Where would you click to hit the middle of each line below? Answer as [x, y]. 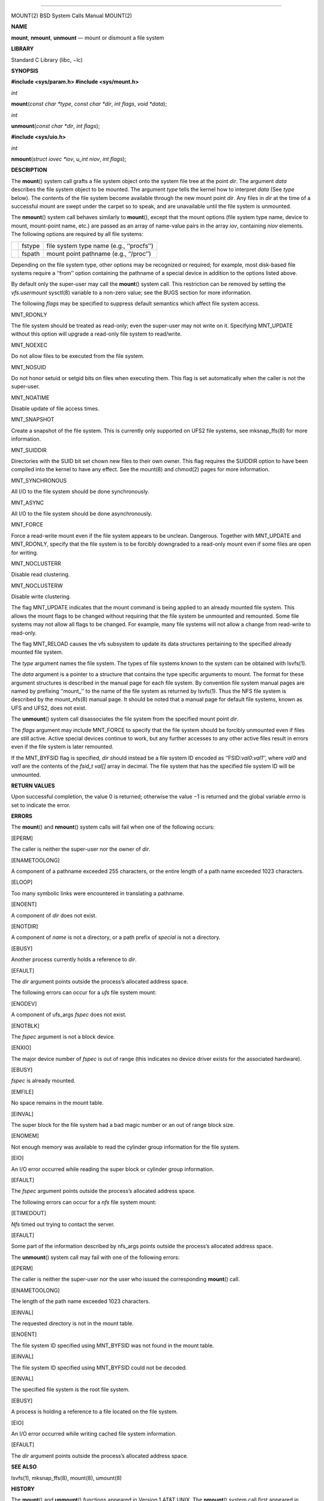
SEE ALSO [24, 1467]
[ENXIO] [21, 1048]
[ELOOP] [22, 882]
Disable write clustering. [41, 597]
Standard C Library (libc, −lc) [47, 59]
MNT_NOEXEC [29, 345]
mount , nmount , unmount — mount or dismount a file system [88, 38]
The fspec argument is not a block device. [63, 1036]
